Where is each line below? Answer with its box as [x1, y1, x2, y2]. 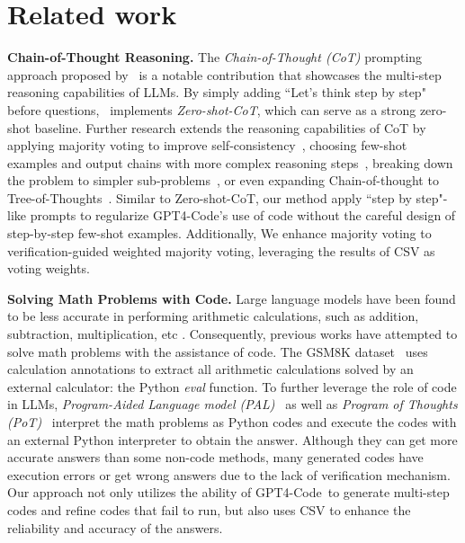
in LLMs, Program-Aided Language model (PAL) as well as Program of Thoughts [7, 395, 458, 414]
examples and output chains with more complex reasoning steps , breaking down [7, 153, 453, 172]
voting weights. [7, 259, 90, 278]
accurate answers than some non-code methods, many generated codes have [7, 448, 424, 467]
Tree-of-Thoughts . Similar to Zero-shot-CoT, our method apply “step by [7, 188, 412, 207]
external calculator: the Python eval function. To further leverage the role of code [7, 377, 457, 396]
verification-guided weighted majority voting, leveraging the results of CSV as [7, 241, 435, 260]
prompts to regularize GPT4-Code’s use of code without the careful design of [30, 206, 456, 225]
